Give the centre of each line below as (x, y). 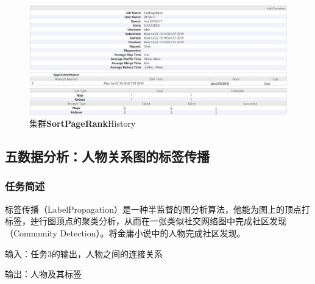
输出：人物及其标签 (43, 274)
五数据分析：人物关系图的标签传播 (107, 156)
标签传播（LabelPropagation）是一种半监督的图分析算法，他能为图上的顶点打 (157, 209)
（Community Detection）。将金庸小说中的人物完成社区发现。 (125, 233)
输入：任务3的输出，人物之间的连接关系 (84, 253)
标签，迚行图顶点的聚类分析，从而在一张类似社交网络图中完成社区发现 (146, 221)
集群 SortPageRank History (83, 123)
